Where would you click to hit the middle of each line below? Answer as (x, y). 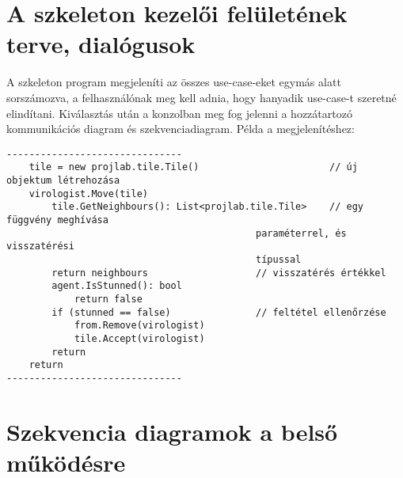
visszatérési (40, 247)
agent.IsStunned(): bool (117, 286)
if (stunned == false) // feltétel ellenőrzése (219, 312)
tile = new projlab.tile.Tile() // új (193, 167)
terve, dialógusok (101, 44)
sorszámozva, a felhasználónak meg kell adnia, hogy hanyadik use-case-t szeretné (201, 97)
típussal (279, 259)
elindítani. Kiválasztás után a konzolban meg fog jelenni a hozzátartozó (179, 113)
